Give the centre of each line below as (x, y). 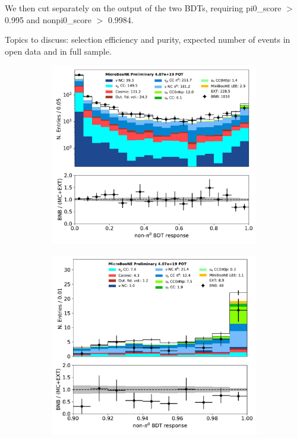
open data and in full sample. (58, 51)
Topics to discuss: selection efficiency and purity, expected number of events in (148, 40)
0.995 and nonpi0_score (48, 19)
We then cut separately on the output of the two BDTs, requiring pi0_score (143, 8)
